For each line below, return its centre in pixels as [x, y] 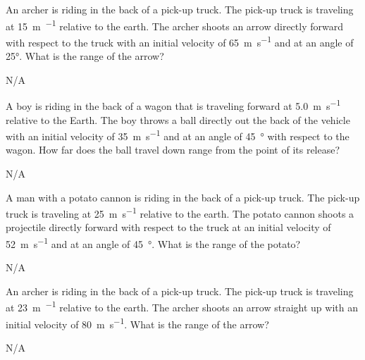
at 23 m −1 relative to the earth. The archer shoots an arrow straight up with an [182, 306]
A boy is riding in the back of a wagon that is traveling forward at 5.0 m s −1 [173, 105]
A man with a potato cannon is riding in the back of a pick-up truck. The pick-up [183, 197]
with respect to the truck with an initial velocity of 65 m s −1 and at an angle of [180, 41]
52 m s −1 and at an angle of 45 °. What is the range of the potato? [153, 243]
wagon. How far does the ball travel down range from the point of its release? [173, 150]
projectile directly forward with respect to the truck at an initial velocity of [168, 227]
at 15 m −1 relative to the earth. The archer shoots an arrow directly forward [174, 25]
